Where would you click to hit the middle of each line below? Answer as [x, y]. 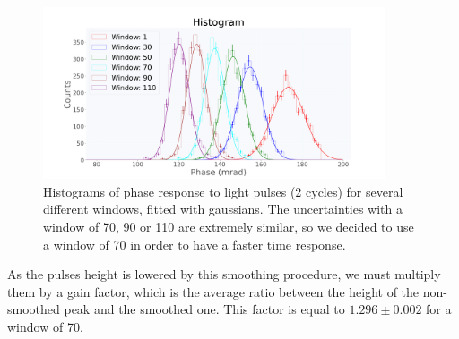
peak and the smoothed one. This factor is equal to [204, 309]
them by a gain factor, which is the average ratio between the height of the [213, 291]
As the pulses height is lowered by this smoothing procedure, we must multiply [224, 274]
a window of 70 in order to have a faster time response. [195, 244]
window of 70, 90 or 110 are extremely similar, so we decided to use [229, 227]
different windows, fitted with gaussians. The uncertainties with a [223, 209]
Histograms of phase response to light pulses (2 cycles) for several [223, 191]
